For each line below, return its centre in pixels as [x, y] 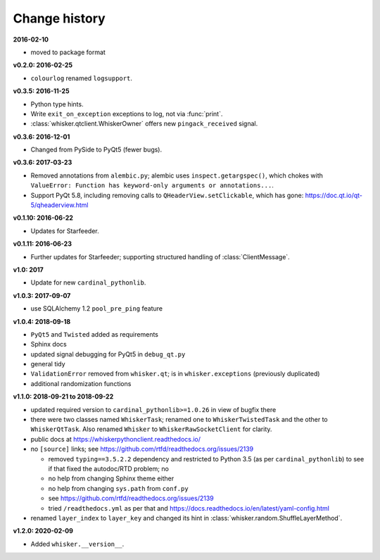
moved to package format [68, 52]
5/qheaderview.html [59, 205]
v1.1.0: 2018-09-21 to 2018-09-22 [63, 397]
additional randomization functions [81, 383]
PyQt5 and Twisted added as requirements [94, 334]
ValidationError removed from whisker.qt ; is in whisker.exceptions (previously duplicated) [175, 374]
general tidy [48, 364]
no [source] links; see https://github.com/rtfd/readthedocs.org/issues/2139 [142, 449]
